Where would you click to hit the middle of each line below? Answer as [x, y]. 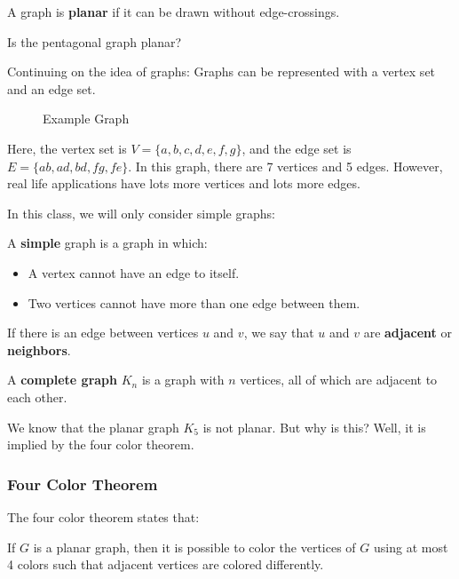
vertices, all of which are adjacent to [339, 380]
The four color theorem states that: [103, 516]
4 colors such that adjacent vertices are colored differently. [166, 564]
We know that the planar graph [93, 427]
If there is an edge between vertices [103, 333]
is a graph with [183, 380]
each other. [37, 397]
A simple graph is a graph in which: [107, 243]
